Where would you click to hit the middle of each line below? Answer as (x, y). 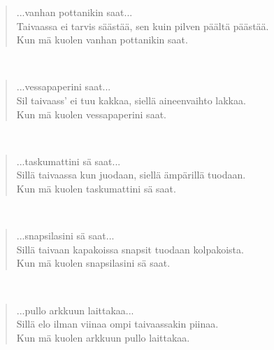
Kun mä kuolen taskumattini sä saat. (96, 188)
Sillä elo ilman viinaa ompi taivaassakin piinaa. (117, 324)
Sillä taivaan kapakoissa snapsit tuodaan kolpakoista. (130, 249)
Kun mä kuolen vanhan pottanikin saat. (102, 40)
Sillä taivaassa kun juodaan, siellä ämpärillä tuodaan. (131, 175)
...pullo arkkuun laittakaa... (75, 310)
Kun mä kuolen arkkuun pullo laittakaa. (103, 337)
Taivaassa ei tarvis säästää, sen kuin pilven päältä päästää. (143, 26)
